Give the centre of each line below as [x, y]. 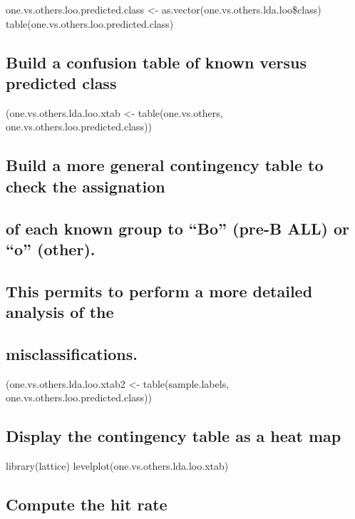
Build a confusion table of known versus [156, 62]
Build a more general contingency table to [165, 165]
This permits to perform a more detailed [159, 291]
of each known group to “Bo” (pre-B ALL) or [177, 228]
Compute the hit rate [87, 504]
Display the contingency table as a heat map [174, 436]
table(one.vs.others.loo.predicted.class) [90, 23]
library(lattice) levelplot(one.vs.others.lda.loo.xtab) [117, 466]
